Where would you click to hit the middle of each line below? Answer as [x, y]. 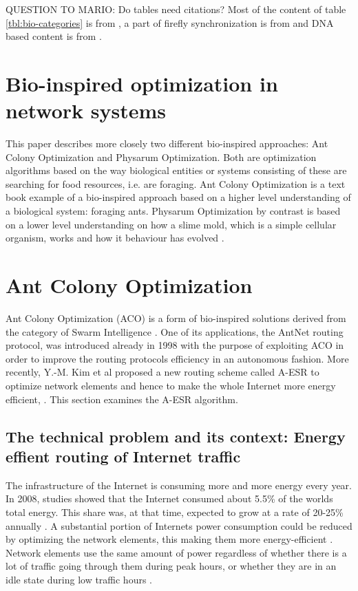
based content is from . [54, 36]
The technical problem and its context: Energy [176, 436]
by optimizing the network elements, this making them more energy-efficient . [169, 539]
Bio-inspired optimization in [142, 83]
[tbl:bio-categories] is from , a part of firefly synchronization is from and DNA [170, 22]
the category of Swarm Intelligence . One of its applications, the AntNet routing [175, 331]
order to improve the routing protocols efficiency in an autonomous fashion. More [177, 358]
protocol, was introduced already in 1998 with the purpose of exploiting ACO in [175, 345]
